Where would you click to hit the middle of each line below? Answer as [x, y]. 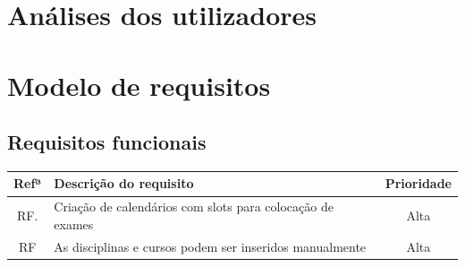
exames [74, 224]
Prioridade [418, 183]
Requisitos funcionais [107, 142]
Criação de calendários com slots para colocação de [194, 207]
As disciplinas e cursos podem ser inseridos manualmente [210, 246]
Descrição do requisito [124, 183]
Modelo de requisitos [139, 85]
